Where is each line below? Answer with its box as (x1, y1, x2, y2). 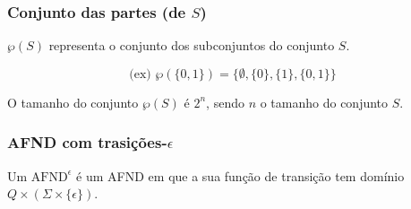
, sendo (206, 92, 244, 111)
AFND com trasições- (7, 131, 167, 153)
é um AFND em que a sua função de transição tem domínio (76, 166, 405, 185)
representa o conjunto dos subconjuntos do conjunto (48, 36, 335, 55)
